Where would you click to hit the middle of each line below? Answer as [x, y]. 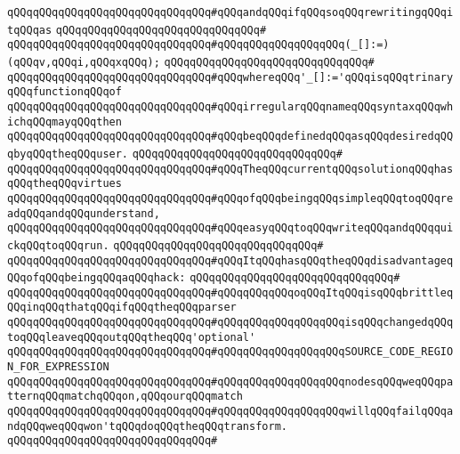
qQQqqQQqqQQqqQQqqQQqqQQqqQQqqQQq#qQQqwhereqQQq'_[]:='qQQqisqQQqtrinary [230, 77]
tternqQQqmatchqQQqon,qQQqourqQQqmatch [125, 397]
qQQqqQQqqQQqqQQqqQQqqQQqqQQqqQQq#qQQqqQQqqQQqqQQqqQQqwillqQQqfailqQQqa [230, 412]
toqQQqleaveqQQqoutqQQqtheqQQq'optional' [132, 337]
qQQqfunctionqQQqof [65, 92]
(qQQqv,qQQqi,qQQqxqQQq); [84, 62]
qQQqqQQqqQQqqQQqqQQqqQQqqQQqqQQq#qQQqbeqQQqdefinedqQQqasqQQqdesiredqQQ [230, 137]
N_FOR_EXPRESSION [58, 367]
